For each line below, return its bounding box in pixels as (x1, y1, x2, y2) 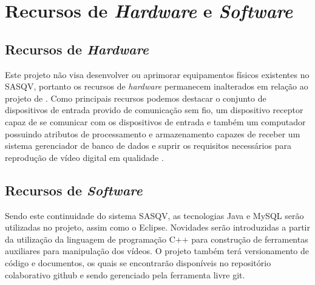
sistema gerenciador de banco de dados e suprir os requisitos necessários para (5, 139, 291, 152)
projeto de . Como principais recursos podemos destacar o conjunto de (5, 91, 266, 104)
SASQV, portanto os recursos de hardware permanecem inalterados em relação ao (5, 80, 308, 93)
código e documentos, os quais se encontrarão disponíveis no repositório (5, 256, 271, 269)
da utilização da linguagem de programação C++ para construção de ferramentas (5, 232, 308, 245)
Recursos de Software (5, 180, 143, 199)
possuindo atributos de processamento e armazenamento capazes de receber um (5, 127, 300, 140)
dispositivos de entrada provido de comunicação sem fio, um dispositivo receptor (5, 103, 303, 116)
